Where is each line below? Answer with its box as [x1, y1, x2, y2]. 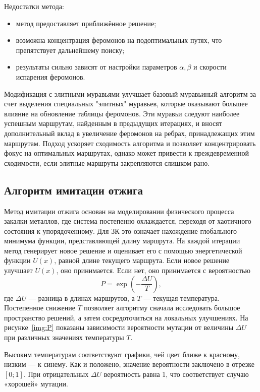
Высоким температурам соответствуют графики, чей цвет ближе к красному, [4, 349, 240, 359]
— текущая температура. [143, 292, 220, 303]
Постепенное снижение [4, 302, 75, 313]
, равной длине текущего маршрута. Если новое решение [54, 255, 230, 266]
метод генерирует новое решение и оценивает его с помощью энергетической [4, 245, 242, 255]
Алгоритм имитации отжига [4, 182, 143, 198]
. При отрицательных [23, 368, 89, 379]
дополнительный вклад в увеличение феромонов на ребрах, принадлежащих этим [4, 127, 255, 138]
